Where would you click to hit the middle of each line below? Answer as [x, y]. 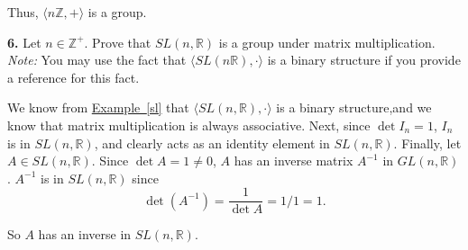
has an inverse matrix [294, 161]
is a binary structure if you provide [364, 60]
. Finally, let [427, 143]
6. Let [24, 42]
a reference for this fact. [73, 77]
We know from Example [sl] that [98, 107]
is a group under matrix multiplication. [327, 42]
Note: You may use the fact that [97, 60]
